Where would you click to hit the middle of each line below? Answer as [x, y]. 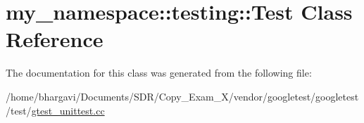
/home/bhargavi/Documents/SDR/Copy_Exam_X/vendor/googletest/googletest [182, 96]
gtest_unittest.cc [68, 110]
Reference [55, 39]
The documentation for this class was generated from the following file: [159, 73]
